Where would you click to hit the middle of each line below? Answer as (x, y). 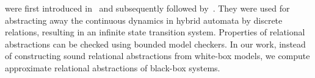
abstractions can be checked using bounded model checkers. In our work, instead (155, 44)
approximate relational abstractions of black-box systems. (113, 67)
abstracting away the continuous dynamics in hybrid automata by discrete (144, 20)
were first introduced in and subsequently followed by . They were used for (147, 8)
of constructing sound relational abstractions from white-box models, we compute (157, 56)
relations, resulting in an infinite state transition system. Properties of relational (155, 32)
